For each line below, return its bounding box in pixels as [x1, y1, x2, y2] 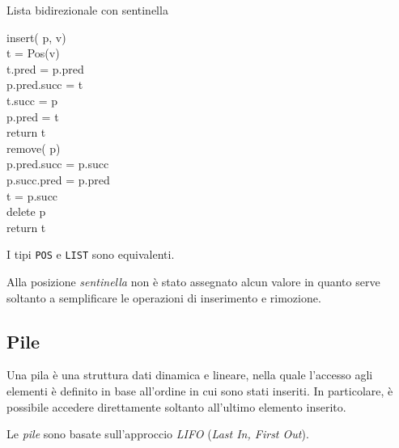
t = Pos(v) [6, 44, 60, 61]
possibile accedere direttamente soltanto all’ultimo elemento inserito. [6, 398, 346, 415]
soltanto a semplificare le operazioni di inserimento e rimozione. [6, 289, 321, 306]
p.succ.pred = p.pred [6, 171, 110, 188]
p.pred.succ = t [6, 76, 83, 93]
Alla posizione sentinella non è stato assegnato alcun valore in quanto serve [6, 273, 380, 290]
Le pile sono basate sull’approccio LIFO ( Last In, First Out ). [6, 425, 309, 442]
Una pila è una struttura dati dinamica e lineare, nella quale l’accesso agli [6, 366, 373, 383]
